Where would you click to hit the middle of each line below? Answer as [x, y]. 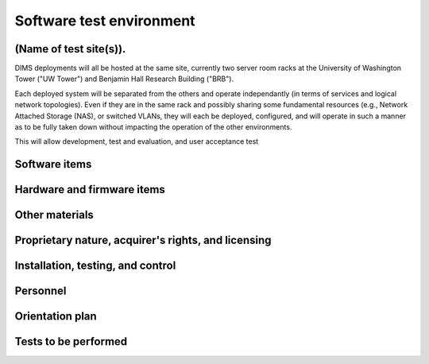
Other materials [54, 215]
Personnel [41, 291]
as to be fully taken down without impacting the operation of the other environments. [153, 127]
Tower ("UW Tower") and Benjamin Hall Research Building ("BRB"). [124, 79]
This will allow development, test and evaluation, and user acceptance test [137, 141]
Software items [53, 164]
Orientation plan [56, 317]
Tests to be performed [71, 342]
